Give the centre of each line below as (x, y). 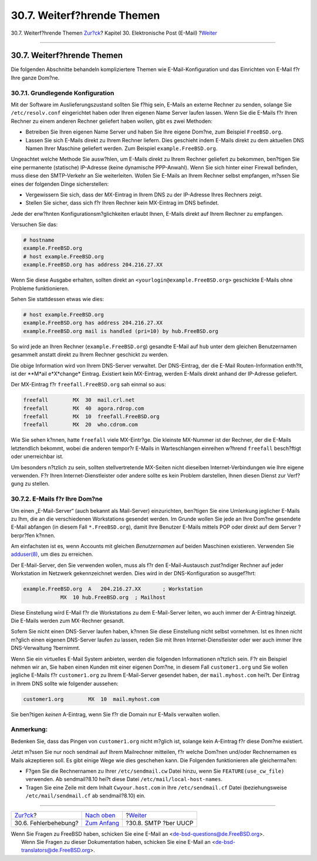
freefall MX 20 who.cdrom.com (80, 425)
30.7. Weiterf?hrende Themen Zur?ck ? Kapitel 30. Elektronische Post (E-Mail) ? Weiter (114, 33)
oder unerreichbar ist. (37, 456)
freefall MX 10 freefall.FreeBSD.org (91, 417)
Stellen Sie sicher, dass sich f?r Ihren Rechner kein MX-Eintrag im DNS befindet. (122, 203)
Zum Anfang (102, 823)
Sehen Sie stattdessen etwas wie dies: (58, 299)
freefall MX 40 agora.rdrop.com (84, 408)
